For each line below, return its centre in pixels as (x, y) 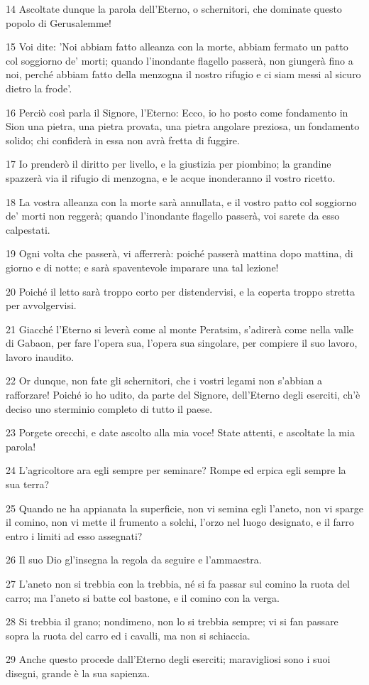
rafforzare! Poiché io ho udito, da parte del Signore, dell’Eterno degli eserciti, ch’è (183, 395)
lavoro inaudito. (40, 356)
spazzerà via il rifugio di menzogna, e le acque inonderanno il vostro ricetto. (171, 177)
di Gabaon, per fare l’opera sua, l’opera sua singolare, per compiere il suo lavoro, (182, 343)
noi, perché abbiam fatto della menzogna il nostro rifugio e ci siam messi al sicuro (183, 74)
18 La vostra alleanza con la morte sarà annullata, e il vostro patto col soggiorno (181, 201)
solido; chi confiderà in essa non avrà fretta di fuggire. (123, 140)
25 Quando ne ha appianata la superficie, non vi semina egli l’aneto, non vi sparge (184, 508)
